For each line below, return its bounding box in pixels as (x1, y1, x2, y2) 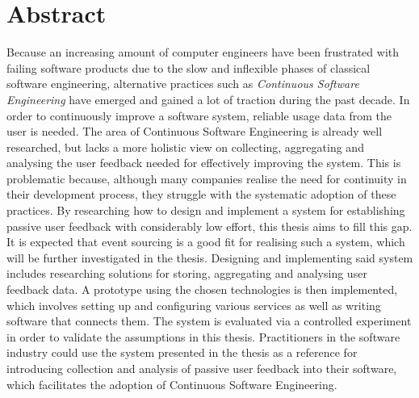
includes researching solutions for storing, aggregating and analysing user (6, 265, 367, 282)
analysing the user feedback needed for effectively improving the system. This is (6, 154, 401, 171)
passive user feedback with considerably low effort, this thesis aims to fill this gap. (6, 217, 413, 234)
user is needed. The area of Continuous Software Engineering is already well (6, 123, 383, 140)
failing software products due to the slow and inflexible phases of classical (6, 59, 371, 76)
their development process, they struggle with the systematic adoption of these (6, 186, 396, 203)
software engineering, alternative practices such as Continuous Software (6, 75, 359, 92)
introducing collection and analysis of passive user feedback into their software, (6, 360, 397, 376)
